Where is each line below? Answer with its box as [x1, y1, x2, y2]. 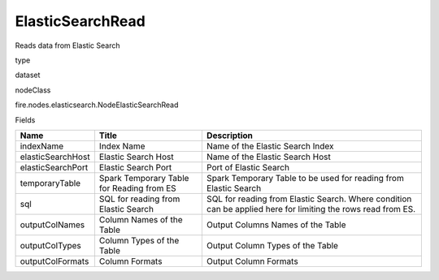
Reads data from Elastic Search [15, 41, 120, 50]
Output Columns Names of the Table [206, 219, 346, 230]
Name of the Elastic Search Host [206, 151, 331, 162]
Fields [15, 114, 36, 125]
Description [206, 130, 254, 141]
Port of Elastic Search [206, 162, 290, 173]
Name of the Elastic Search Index [206, 140, 334, 152]
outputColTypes [20, 239, 81, 251]
